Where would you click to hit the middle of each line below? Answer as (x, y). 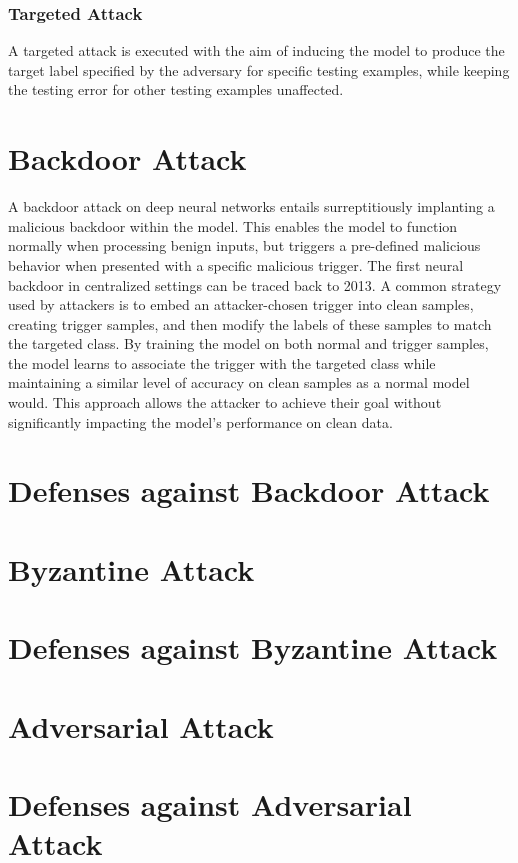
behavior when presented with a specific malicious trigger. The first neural (236, 264)
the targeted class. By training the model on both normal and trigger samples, (248, 343)
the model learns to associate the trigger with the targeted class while (222, 362)
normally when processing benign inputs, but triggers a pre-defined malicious (244, 245)
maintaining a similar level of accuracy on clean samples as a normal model (239, 382)
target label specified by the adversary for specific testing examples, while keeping (259, 69)
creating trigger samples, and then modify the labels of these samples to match (250, 323)
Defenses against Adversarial (210, 803)
